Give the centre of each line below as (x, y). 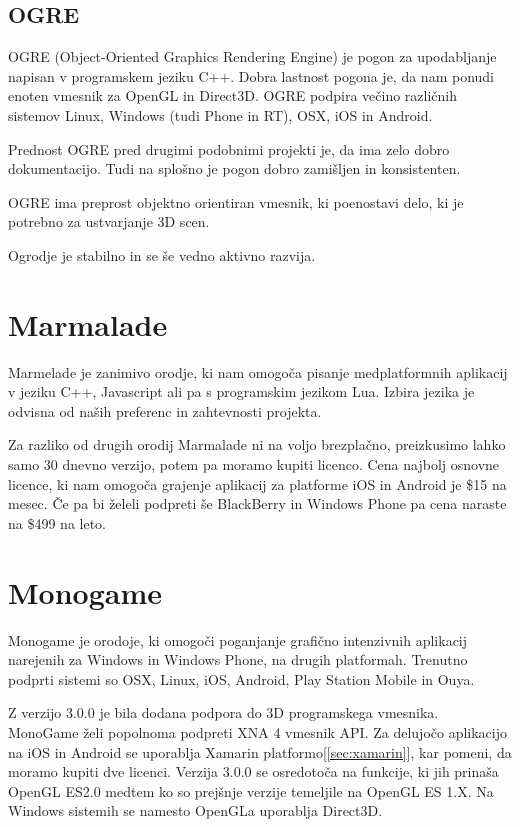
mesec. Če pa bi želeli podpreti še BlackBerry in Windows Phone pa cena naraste (257, 503)
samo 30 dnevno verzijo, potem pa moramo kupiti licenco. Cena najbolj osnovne (254, 464)
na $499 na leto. (57, 522)
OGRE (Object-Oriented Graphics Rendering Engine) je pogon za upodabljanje (252, 56)
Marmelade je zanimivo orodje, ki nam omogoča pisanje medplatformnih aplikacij (258, 371)
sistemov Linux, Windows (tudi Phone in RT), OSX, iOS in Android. (220, 114)
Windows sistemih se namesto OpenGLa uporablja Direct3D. (195, 810)
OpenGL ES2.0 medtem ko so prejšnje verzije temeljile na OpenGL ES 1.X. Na (251, 790)
